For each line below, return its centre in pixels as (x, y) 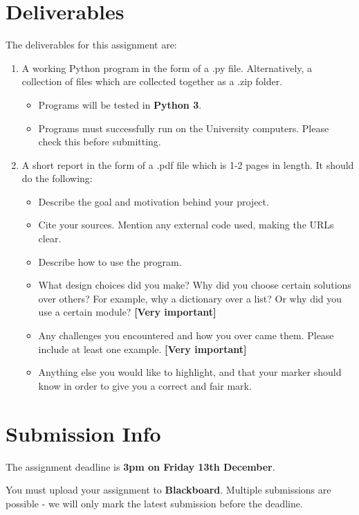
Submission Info (83, 433)
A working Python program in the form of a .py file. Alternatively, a (167, 67)
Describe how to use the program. (110, 261)
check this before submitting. (100, 142)
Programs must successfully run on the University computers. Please (184, 128)
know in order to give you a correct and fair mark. (145, 385)
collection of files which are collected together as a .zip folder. (152, 81)
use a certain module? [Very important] (127, 312)
